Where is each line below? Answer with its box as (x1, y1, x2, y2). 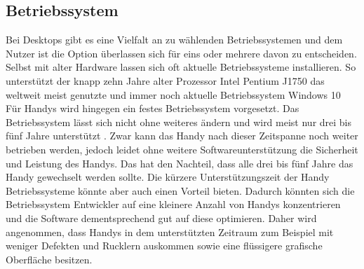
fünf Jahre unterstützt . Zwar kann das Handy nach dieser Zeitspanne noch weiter (6, 128, 358, 143)
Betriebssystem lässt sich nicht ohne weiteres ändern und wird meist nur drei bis (6, 114, 352, 129)
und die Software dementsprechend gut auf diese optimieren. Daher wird (6, 210, 317, 225)
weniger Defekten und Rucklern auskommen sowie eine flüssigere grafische (6, 238, 323, 253)
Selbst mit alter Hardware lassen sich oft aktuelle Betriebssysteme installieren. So (6, 60, 356, 74)
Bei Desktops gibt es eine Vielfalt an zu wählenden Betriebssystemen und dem (6, 32, 343, 47)
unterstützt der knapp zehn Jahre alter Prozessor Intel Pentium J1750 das (6, 73, 325, 88)
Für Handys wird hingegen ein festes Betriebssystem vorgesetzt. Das (6, 101, 299, 116)
